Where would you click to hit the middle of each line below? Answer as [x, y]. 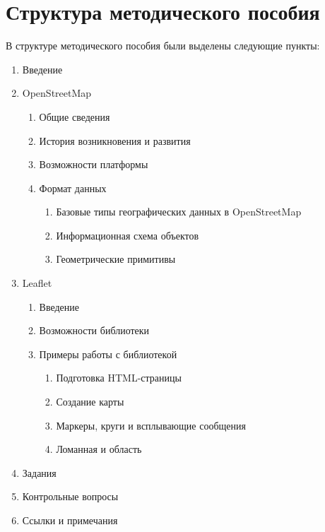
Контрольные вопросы [70, 496]
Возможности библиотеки [94, 330]
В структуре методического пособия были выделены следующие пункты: [163, 46]
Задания [39, 472]
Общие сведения [75, 116]
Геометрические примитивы [116, 259]
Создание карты [90, 402]
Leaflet [37, 283]
